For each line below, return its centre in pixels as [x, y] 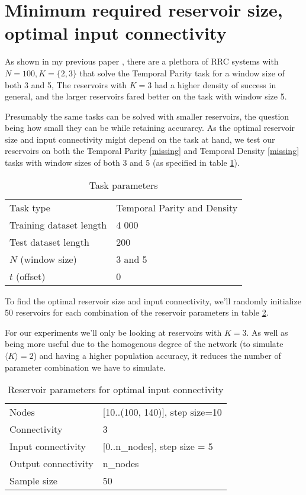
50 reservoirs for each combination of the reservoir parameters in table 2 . [137, 312]
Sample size [33, 481]
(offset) [31, 276]
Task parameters [123, 185]
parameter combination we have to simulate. [85, 367]
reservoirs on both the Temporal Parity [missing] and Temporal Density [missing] [152, 151]
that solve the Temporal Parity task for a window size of [182, 73]
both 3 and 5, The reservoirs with [66, 84]
